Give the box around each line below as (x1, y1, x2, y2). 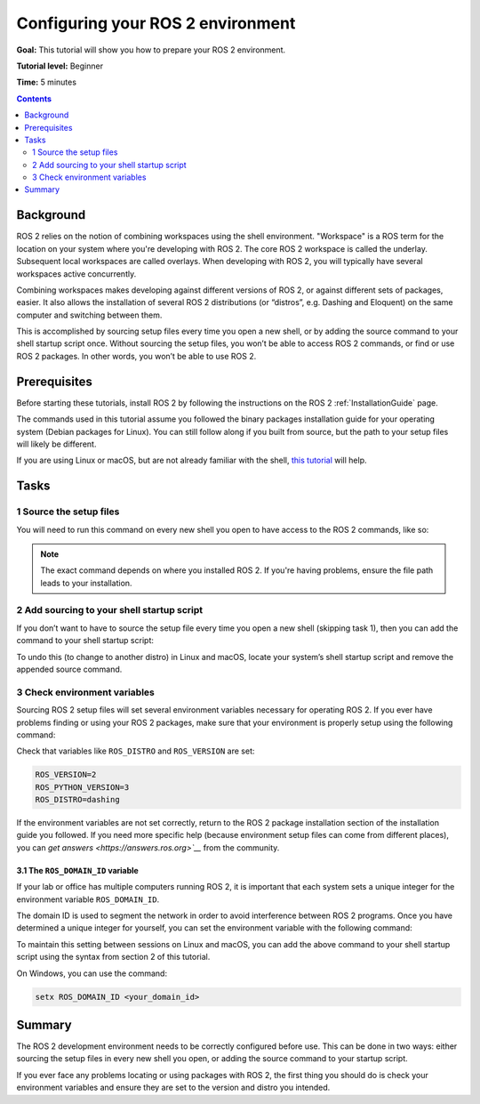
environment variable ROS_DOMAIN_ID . (16, 894, 160, 905)
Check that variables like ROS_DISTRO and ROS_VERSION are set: (16, 745, 255, 756)
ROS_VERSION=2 (35, 770, 97, 780)
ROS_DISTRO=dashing (35, 794, 120, 805)
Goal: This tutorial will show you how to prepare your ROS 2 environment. (16, 44, 286, 55)
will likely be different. (16, 439, 97, 449)
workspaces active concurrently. (16, 268, 137, 279)
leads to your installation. (40, 577, 132, 588)
